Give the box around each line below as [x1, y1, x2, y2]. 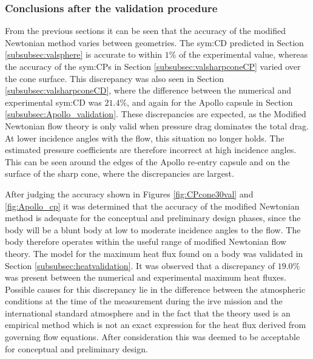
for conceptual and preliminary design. [5, 342, 148, 355]
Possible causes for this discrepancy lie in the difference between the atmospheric [5, 282, 306, 295]
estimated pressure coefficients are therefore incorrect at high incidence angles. [5, 143, 297, 156]
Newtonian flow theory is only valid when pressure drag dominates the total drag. [5, 119, 309, 132]
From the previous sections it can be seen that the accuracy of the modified [5, 24, 286, 37]
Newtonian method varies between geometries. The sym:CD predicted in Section [5, 36, 304, 49]
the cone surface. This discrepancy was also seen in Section [5, 72, 224, 84]
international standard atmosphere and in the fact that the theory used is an [5, 306, 291, 319]
